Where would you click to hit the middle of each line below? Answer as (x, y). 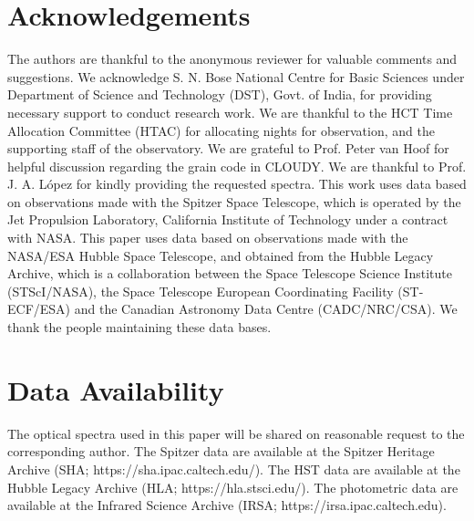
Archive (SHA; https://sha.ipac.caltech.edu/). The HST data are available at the (234, 469)
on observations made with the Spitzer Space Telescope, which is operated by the (234, 201)
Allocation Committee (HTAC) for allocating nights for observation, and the (221, 130)
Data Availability (116, 389)
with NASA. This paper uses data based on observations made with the (208, 238)
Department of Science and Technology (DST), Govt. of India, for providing (220, 94)
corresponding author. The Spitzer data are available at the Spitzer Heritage (221, 451)
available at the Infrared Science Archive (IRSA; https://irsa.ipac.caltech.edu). (227, 505)
